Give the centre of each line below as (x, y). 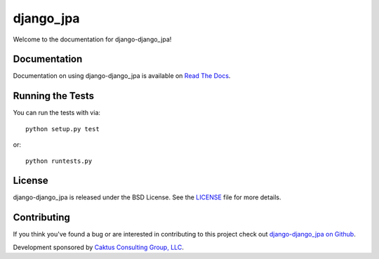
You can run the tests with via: (57, 113)
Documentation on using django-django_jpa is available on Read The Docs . (122, 76)
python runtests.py (59, 161)
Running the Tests (54, 96)
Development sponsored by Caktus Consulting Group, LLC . (98, 247)
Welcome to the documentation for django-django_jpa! (92, 39)
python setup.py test (62, 129)
